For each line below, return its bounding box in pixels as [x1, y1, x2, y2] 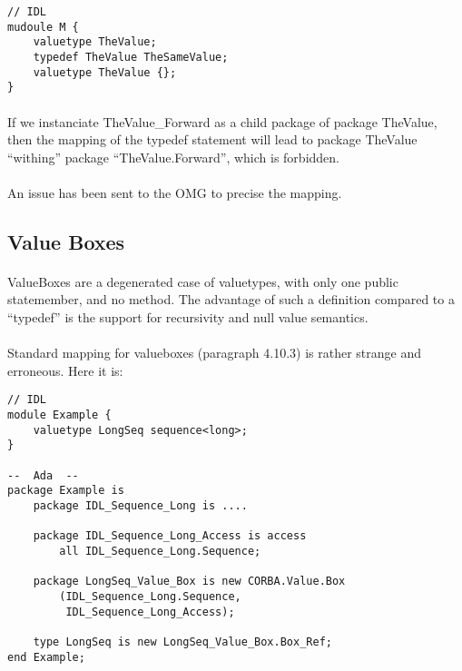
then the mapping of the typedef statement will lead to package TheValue [7, 130, 418, 149]
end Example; [7, 650, 85, 664]
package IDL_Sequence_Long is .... [33, 499, 248, 513]
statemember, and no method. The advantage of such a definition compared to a [7, 290, 455, 309]
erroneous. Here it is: [7, 360, 123, 380]
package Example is [7, 484, 124, 498]
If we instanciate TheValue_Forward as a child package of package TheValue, [7, 112, 437, 131]
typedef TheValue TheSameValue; [33, 50, 229, 64]
